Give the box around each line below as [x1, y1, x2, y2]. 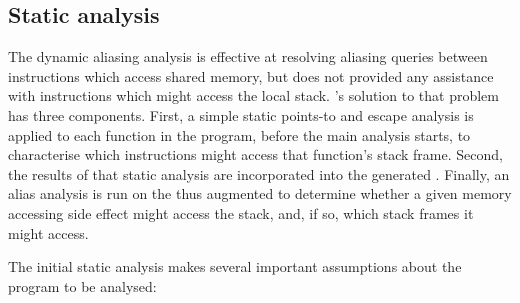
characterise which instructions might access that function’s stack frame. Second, [8, 144, 503, 165]
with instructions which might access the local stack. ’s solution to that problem [8, 85, 499, 106]
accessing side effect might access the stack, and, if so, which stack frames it [8, 202, 474, 223]
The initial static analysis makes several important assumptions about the [8, 256, 462, 277]
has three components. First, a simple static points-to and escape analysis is [8, 104, 474, 125]
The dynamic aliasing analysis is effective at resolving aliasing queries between [8, 46, 488, 67]
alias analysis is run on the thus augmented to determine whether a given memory [8, 183, 512, 204]
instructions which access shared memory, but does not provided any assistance [8, 65, 494, 86]
